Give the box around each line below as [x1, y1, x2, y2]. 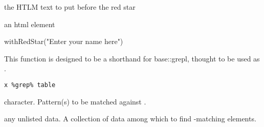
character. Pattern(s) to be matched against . [4, 96, 146, 107]
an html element [4, 18, 55, 29]
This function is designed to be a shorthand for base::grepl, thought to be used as [4, 53, 260, 63]
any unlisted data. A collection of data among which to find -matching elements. [4, 113, 256, 124]
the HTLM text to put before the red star [4, 2, 136, 12]
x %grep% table [4, 81, 56, 89]
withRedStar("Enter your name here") [4, 36, 123, 47]
